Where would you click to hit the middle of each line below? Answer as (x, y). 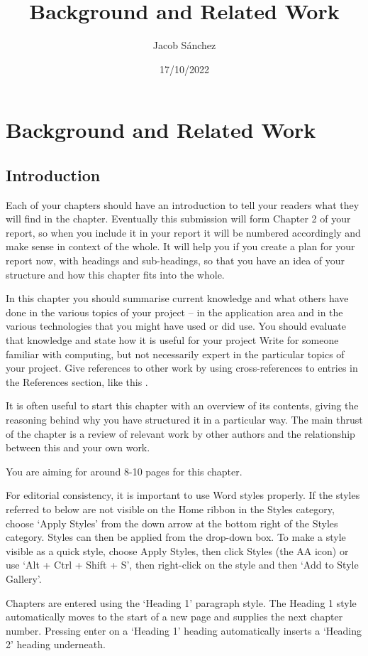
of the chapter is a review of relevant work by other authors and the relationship (180, 433)
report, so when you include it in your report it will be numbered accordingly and (183, 232)
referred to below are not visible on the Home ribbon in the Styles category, (170, 509)
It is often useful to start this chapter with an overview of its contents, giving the (182, 405)
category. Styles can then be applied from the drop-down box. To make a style (176, 537)
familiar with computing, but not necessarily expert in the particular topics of (175, 354)
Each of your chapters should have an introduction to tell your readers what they (183, 204)
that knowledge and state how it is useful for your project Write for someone (172, 340)
